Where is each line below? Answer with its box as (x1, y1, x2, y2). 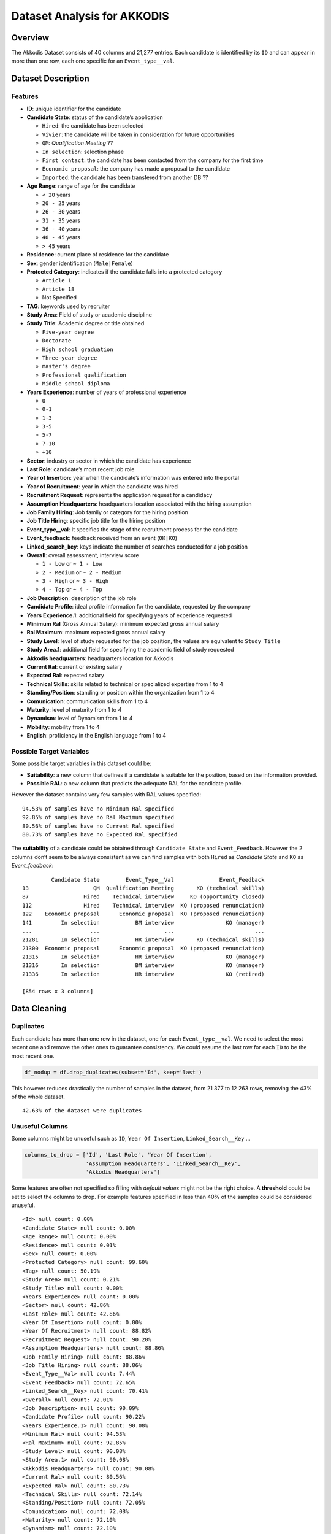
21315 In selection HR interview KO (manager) (22, 954, 265, 960)
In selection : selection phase (42, 148, 124, 155)
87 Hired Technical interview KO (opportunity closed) (22, 893, 265, 900)
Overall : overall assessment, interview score (26, 551, 139, 558)
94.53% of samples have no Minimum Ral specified (22, 805, 175, 812)
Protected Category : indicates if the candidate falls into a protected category (26, 268, 223, 276)
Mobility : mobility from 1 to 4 (26, 723, 101, 730)
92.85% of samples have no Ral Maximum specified (22, 814, 175, 821)
